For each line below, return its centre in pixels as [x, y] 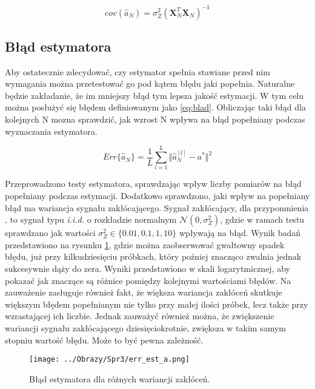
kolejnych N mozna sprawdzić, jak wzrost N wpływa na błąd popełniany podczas [155, 119]
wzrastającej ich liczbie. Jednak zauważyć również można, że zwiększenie [140, 316]
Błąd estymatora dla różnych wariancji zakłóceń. [120, 378]
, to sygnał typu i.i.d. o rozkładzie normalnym [91, 219]
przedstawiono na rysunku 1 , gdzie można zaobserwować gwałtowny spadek [145, 244]
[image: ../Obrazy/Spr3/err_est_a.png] [109, 360]
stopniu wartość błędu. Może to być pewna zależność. [104, 340]
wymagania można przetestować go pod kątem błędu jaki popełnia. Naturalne [150, 83]
